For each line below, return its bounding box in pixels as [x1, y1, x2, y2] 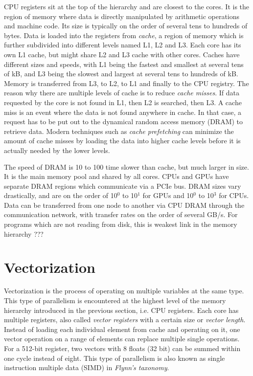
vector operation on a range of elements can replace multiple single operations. [4, 333, 240, 344]
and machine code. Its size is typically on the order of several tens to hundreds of [4, 21, 248, 31]
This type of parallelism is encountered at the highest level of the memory [4, 295, 226, 305]
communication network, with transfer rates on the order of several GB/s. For [4, 209, 238, 220]
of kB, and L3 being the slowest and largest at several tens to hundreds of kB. [4, 68, 238, 79]
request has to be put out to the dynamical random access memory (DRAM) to [4, 116, 243, 127]
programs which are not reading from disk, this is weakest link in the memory [4, 219, 237, 229]
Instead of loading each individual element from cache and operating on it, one [4, 324, 240, 334]
